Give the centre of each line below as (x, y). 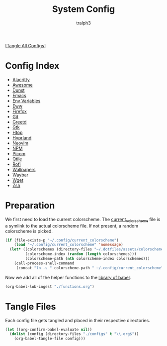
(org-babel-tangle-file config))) (50, 339)
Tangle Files (31, 306)
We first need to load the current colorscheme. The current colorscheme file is (83, 220)
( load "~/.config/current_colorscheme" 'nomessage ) (69, 245)
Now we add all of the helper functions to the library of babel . (68, 277)
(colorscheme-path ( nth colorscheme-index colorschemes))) (87, 259)
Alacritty (21, 79)
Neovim (20, 143)
